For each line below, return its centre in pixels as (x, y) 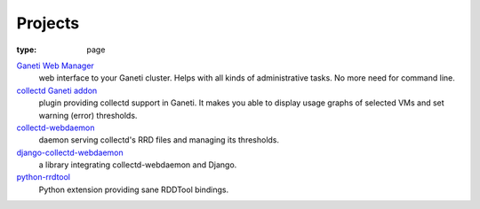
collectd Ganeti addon (57, 90)
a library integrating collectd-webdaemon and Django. (138, 165)
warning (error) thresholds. (88, 115)
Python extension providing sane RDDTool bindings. (134, 190)
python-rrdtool (44, 177)
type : (27, 50)
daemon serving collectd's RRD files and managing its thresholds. (159, 140)
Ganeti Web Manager (56, 66)
